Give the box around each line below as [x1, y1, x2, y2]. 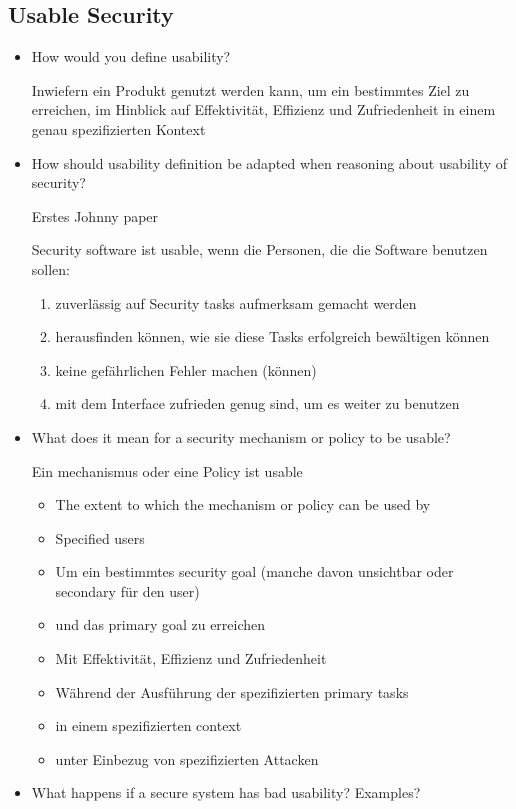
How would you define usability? [31, 46, 231, 67]
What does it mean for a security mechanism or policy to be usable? [31, 426, 451, 447]
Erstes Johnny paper [31, 205, 159, 226]
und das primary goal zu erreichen [55, 614, 266, 635]
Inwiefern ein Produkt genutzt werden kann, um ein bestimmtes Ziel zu [31, 79, 470, 100]
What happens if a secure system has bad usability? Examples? [31, 782, 421, 803]
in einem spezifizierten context [55, 715, 242, 736]
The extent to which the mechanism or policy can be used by [55, 494, 431, 515]
